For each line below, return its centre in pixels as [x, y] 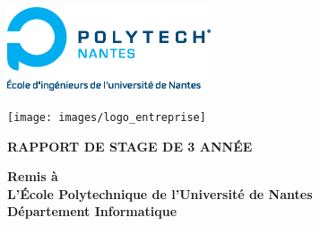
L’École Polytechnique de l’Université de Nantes [160, 193]
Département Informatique [92, 211]
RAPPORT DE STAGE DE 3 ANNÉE [130, 146]
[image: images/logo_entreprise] [107, 117]
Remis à [33, 176]
